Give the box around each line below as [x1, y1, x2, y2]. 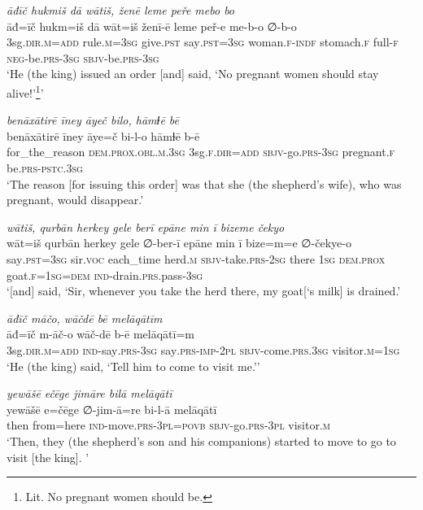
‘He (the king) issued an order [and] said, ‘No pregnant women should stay [7, 65, 379, 82]
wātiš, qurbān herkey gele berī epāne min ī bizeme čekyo [7, 218, 285, 235]
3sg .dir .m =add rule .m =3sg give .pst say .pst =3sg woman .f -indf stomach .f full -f [7, 33, 399, 50]
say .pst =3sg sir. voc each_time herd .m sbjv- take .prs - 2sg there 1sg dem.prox [7, 250, 386, 267]
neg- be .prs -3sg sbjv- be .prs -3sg [7, 49, 159, 66]
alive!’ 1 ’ [7, 81, 44, 101]
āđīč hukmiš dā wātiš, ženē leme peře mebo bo [7, 2, 235, 18]
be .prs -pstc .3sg [7, 159, 83, 176]
